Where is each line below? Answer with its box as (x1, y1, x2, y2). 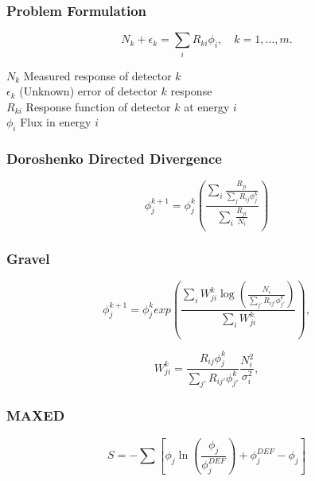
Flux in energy (20, 114, 91, 130)
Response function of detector (25, 98, 171, 114)
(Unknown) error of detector (19, 83, 157, 99)
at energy (184, 98, 230, 114)
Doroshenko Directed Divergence (6, 149, 222, 169)
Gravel (6, 248, 50, 268)
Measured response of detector (23, 67, 172, 83)
